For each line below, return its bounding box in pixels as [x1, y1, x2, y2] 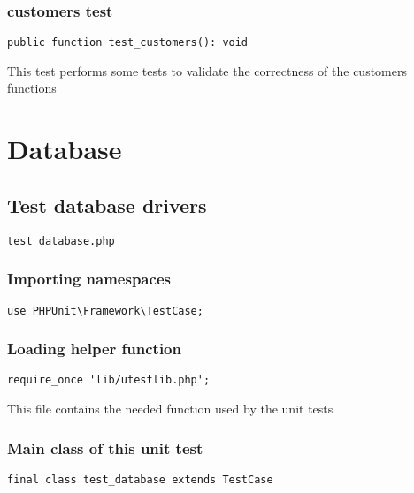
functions [7, 79, 57, 97]
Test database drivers [7, 191, 207, 218]
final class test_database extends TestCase [7, 473, 273, 486]
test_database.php [7, 234, 115, 247]
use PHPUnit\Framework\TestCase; [7, 304, 203, 317]
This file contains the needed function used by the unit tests [7, 399, 333, 418]
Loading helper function [7, 338, 181, 360]
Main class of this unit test [7, 436, 203, 459]
